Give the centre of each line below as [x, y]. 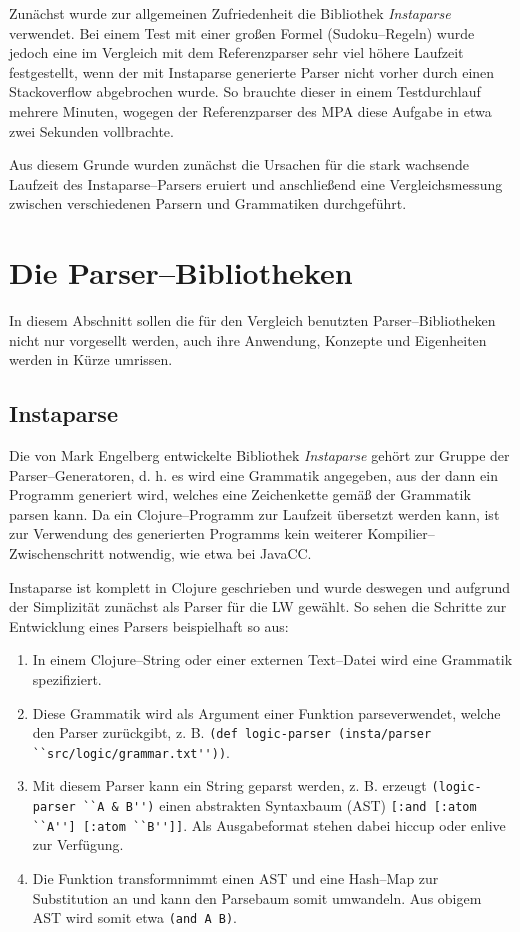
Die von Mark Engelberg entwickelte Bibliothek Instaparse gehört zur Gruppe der [259, 455]
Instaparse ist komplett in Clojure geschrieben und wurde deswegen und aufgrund [260, 586]
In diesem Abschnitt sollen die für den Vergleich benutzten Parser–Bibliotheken [252, 320]
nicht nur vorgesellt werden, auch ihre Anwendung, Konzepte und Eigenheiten [248, 339]
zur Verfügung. [78, 844]
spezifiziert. [67, 678]
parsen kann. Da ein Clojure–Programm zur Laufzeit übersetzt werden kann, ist [254, 513]
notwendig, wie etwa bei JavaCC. [210, 553]
